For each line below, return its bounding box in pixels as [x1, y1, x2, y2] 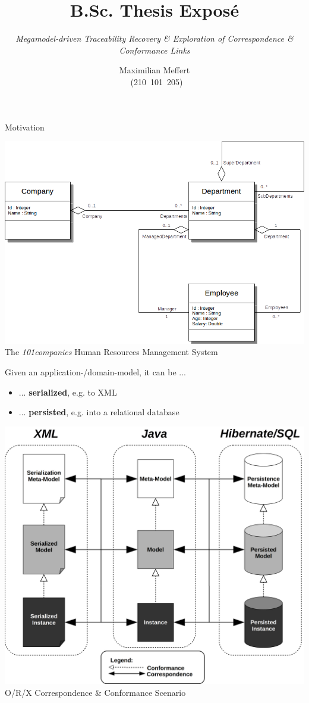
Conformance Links [119, 43, 190, 56]
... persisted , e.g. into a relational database [18, 406, 179, 418]
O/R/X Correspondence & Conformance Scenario [5, 686, 186, 698]
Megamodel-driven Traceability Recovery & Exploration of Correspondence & [15, 32, 294, 45]
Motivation [5, 120, 45, 133]
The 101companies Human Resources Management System [5, 346, 218, 358]
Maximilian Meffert [119, 64, 190, 76]
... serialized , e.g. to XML [18, 385, 117, 398]
